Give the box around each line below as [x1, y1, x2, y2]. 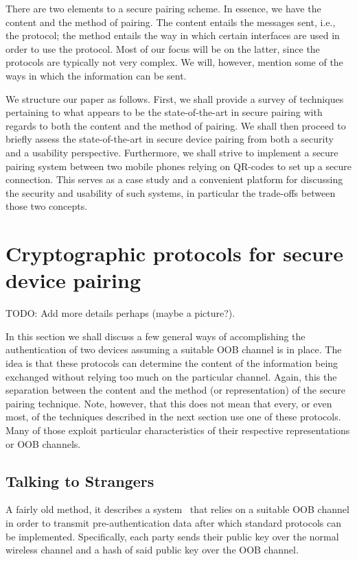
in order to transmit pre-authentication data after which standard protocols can [5, 515, 341, 529]
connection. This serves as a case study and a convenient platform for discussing [5, 172, 343, 187]
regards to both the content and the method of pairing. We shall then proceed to [5, 118, 346, 132]
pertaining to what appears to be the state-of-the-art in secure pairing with [5, 105, 323, 119]
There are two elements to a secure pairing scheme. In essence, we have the [5, 1, 321, 15]
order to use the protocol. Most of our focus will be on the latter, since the [5, 41, 320, 56]
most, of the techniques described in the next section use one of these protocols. [5, 409, 341, 424]
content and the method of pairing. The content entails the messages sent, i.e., [5, 14, 336, 29]
